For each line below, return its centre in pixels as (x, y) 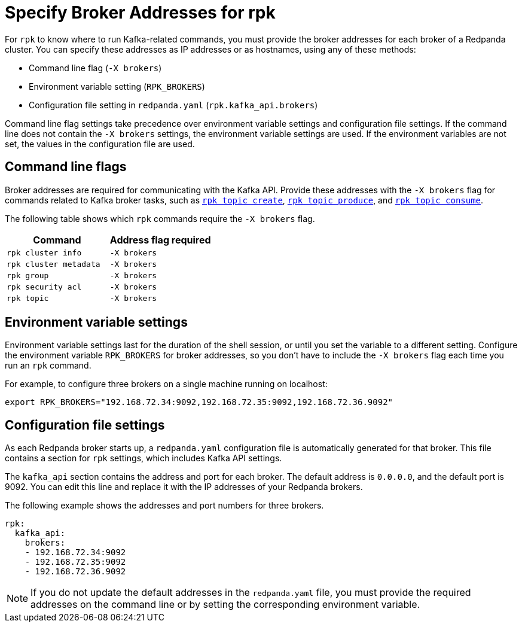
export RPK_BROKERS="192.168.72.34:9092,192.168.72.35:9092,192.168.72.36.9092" (199, 402)
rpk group (28, 275)
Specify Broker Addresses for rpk (140, 13)
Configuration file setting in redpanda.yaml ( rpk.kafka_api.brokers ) (173, 105)
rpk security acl (44, 287)
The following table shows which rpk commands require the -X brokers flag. (160, 218)
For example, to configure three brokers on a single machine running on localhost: (166, 384)
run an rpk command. (48, 366)
